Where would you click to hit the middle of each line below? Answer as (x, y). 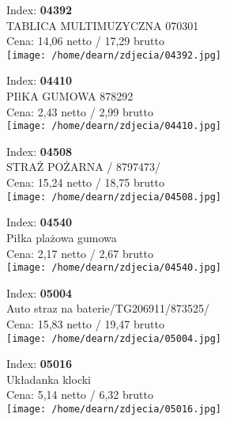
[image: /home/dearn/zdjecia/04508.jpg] (114, 197)
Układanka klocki (49, 379)
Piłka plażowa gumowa (62, 237)
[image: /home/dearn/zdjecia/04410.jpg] (114, 126)
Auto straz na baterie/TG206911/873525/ (108, 308)
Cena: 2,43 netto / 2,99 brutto (80, 111)
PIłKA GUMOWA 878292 (70, 96)
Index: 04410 (40, 80)
